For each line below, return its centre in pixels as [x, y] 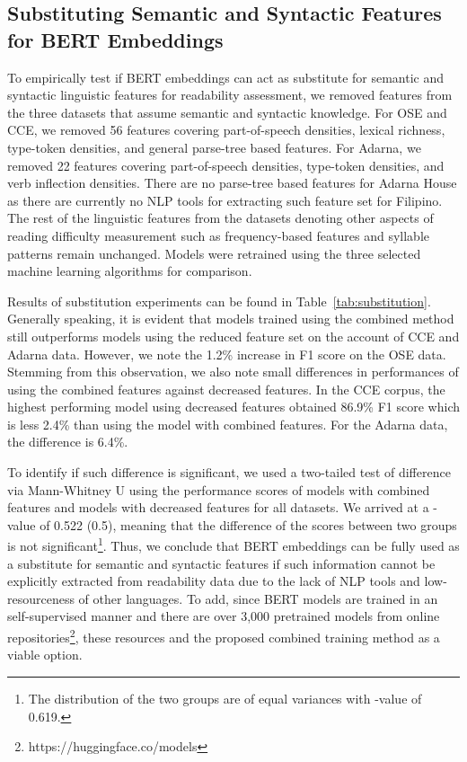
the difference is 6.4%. [68, 442]
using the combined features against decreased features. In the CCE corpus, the [226, 389]
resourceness [41, 598]
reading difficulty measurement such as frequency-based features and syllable [218, 235]
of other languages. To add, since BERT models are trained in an [258, 598]
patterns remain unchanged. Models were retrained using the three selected [214, 253]
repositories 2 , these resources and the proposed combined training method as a [224, 636]
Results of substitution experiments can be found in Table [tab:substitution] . [219, 301]
